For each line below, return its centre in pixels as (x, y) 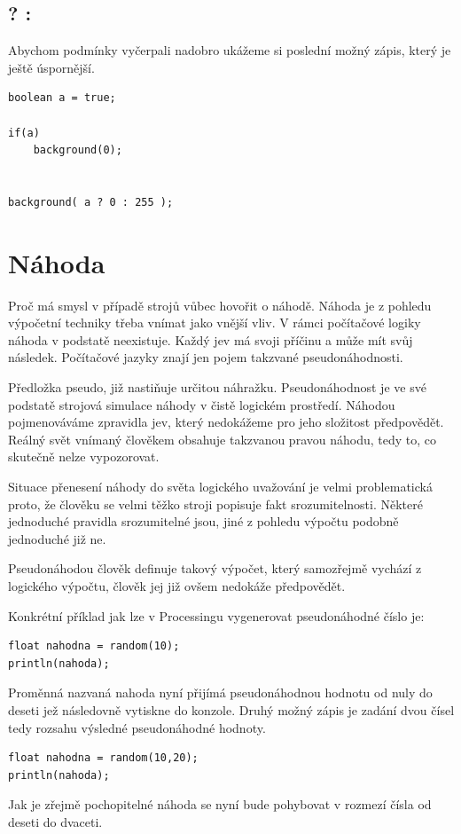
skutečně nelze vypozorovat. (84, 456)
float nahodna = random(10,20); (103, 758)
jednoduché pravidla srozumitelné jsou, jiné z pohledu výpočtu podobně (203, 521)
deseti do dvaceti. (55, 821)
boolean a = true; (62, 98)
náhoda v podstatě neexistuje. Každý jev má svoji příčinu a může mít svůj (211, 339)
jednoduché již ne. (57, 538)
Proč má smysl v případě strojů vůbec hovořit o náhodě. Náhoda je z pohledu (220, 305)
